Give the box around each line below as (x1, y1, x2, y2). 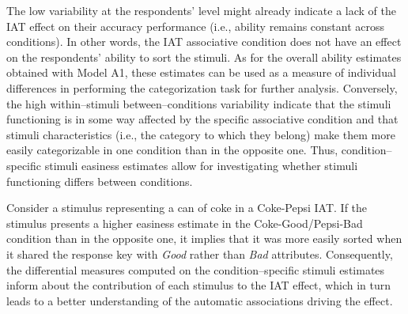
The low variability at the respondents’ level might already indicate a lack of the (6, 2, 396, 18)
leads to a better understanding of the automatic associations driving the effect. (6, 292, 393, 308)
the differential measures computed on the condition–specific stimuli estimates (6, 261, 385, 278)
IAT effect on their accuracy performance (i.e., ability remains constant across (6, 17, 385, 34)
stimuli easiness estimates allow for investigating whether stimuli (44, 157, 358, 173)
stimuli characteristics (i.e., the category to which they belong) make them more (6, 126, 395, 142)
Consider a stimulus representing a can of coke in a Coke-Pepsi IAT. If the (6, 199, 368, 216)
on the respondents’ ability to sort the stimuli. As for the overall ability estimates (6, 48, 402, 65)
